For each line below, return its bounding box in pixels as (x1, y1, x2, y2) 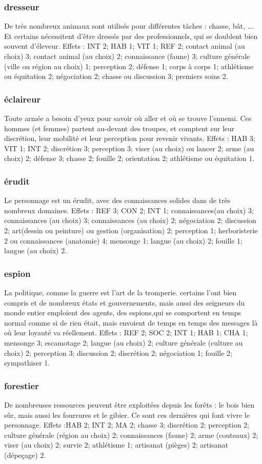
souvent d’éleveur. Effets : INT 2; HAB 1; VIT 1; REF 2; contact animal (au (4, 41, 245, 51)
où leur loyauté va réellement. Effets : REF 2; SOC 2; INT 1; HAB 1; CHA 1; (4, 327, 248, 338)
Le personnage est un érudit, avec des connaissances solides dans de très (4, 195, 231, 206)
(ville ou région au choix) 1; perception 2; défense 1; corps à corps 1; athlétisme (4, 60, 254, 71)
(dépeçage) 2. (4, 449, 46, 460)
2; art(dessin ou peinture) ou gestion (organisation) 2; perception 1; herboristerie (4, 225, 258, 235)
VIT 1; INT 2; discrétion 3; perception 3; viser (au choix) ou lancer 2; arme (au (4, 143, 254, 153)
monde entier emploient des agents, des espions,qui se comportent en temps (4, 307, 241, 318)
